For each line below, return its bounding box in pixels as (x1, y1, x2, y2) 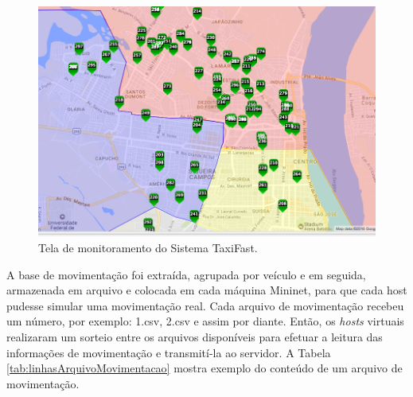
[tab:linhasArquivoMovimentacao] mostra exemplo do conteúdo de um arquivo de (6, 360, 403, 376)
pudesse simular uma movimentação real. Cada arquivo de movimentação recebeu (6, 297, 404, 313)
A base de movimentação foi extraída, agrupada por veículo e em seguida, (6, 266, 366, 282)
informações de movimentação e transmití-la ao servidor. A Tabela (6, 344, 331, 360)
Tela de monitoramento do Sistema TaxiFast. (38, 239, 258, 256)
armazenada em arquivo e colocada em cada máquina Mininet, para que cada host (6, 282, 407, 298)
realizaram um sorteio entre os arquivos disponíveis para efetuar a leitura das (6, 329, 383, 345)
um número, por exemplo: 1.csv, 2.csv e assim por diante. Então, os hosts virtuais (6, 313, 404, 329)
